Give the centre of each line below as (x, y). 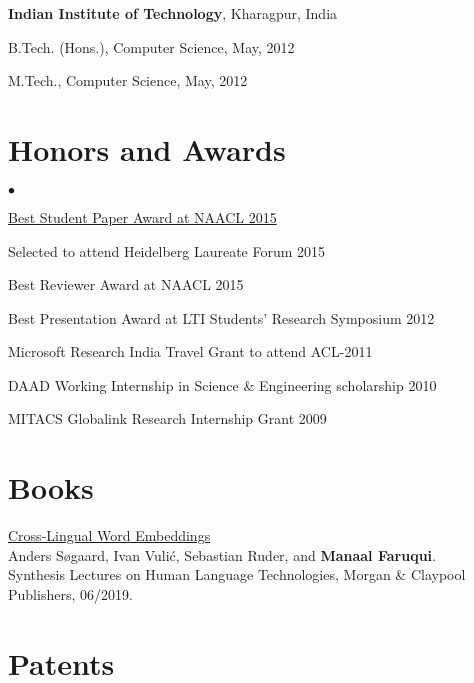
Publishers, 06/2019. (70, 593)
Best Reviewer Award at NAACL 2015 (126, 284)
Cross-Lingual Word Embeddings (109, 535)
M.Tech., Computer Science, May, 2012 (128, 80)
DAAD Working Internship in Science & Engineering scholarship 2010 (222, 384)
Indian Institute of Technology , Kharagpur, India (173, 13)
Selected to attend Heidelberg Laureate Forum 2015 (167, 250)
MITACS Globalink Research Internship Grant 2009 (167, 418)
